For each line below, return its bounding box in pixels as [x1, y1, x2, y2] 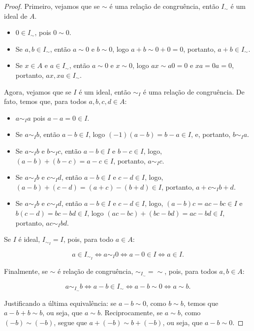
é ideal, [18, 234, 40, 244]
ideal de [4, 10, 28, 21]
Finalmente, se [4, 265, 48, 276]
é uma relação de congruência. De [143, 86, 245, 97]
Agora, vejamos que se [4, 86, 71, 97]
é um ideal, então [79, 86, 131, 97]
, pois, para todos [164, 265, 217, 276]
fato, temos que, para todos [4, 96, 87, 106]
